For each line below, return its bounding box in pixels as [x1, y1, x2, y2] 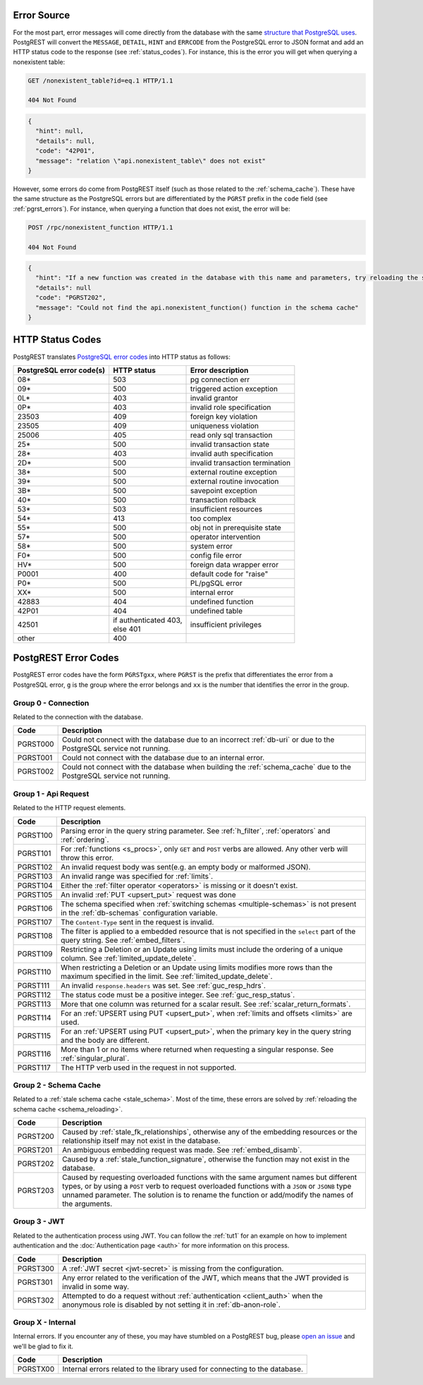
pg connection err [190, 374, 250, 384]
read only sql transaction [190, 430, 273, 440]
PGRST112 [17, 989, 51, 999]
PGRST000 [17, 739, 54, 749]
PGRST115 [17, 1030, 51, 1040]
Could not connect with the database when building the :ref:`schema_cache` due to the [61, 762, 352, 772]
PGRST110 [17, 967, 51, 977]
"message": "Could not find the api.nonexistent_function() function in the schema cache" [35, 303, 359, 312]
